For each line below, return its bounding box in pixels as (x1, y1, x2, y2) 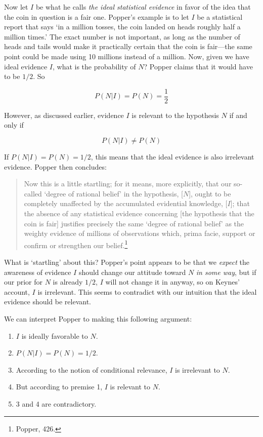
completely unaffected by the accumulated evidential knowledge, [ (24, 198, 228, 209)
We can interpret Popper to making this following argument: (4, 313, 192, 324)
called (24, 188, 42, 198)
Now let (4, 2, 28, 12)
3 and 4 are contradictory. (16, 398, 97, 409)
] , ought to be (189, 188, 231, 198)
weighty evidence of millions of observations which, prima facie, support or (24, 228, 255, 239)
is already (53, 276, 83, 287)
